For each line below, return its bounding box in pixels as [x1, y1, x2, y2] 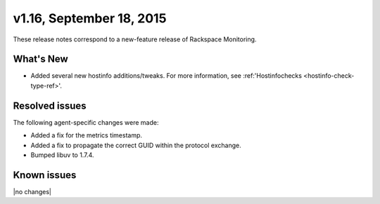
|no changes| [13, 187, 52, 196]
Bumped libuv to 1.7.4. [30, 151, 94, 159]
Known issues [13, 169, 77, 181]
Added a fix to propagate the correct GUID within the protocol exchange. [30, 141, 242, 149]
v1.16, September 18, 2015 [13, 11, 167, 26]
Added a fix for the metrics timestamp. [30, 131, 143, 140]
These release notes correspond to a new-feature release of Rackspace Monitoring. [13, 35, 257, 43]
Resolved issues [13, 100, 87, 111]
